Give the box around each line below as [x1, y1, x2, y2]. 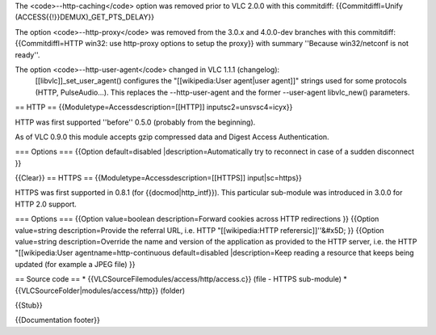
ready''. [15, 49, 40, 60]
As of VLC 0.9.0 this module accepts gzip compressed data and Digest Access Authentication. [15, 132, 330, 142]
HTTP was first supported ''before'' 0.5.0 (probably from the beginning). [15, 117, 256, 127]
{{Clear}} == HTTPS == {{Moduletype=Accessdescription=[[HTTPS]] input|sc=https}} [15, 173, 302, 183]
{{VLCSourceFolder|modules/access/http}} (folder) [15, 286, 186, 295]
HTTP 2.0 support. [15, 199, 77, 209]
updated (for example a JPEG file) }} [15, 259, 136, 269]
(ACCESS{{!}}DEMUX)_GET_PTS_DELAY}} [15, 12, 155, 22]
